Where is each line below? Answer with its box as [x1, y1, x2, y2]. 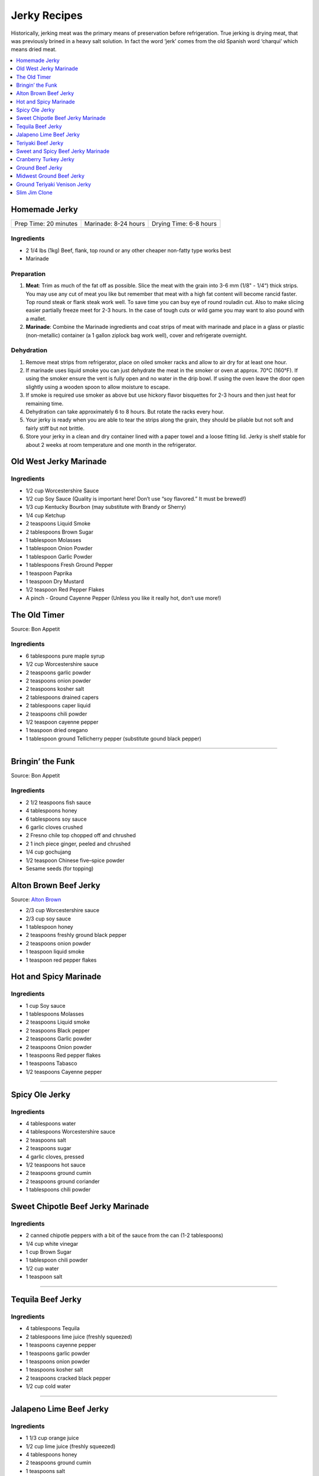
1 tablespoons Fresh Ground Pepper [25, 561, 113, 569]
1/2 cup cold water [25, 1383, 71, 1390]
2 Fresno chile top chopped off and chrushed [25, 832, 136, 839]
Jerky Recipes [11, 9, 83, 22]
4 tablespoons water [25, 1119, 76, 1127]
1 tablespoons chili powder [25, 1186, 91, 1193]
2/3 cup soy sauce [25, 915, 71, 922]
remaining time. [25, 400, 64, 407]
